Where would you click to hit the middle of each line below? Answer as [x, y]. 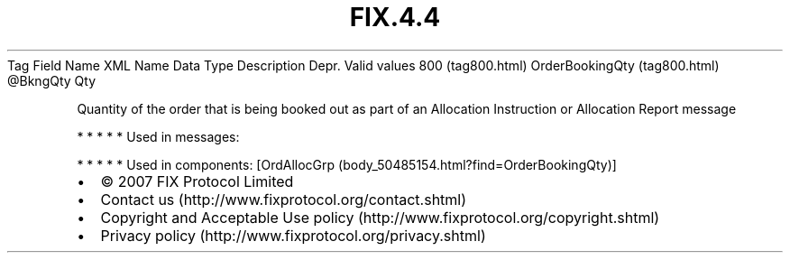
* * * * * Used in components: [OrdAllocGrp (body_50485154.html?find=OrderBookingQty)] [347, 164]
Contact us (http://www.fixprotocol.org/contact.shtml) [284, 199]
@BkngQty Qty [52, 80]
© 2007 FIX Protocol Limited [197, 181]
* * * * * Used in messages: [158, 136]
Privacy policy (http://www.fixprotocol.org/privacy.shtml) [293, 235]
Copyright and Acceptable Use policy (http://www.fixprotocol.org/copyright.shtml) [380, 217]
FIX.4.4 [395, 17]
